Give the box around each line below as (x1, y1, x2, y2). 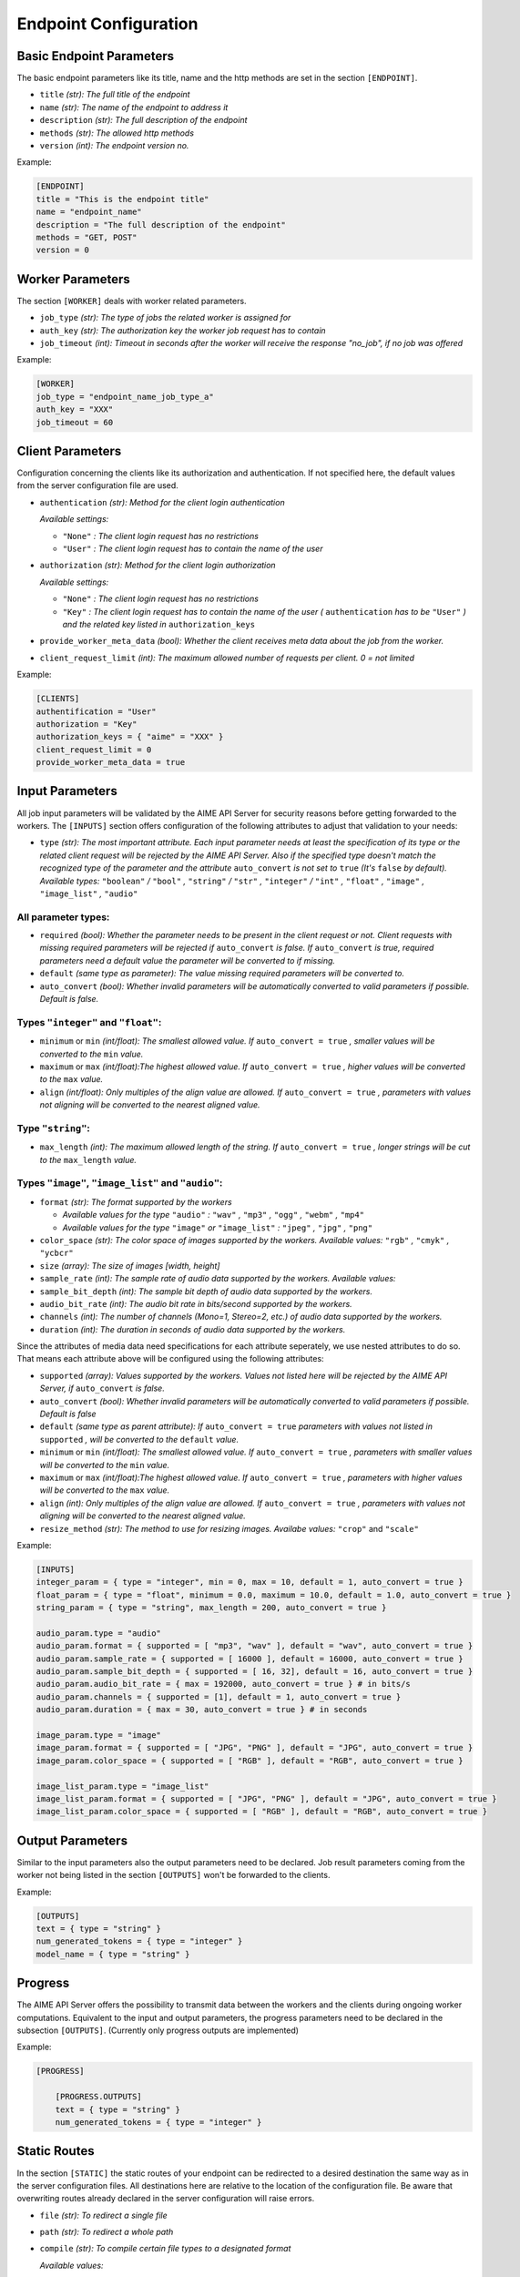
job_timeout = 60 (36, 417, 114, 427)
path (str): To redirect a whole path (39, 2227, 174, 2238)
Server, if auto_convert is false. (39, 1383, 166, 1394)
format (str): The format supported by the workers (39, 1196, 232, 1207)
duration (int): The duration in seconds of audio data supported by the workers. (39, 1323, 346, 1334)
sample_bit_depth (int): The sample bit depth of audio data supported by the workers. (39, 1285, 373, 1297)
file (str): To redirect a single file (39, 2210, 168, 2221)
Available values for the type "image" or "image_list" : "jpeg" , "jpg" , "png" (62, 1221, 373, 1233)
